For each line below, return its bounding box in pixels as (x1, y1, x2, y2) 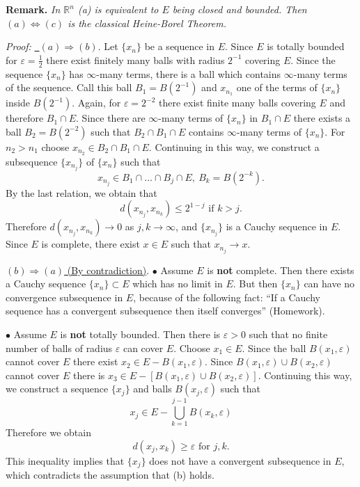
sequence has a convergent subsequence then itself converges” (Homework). (6, 303, 325, 318)
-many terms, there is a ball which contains (96, 66, 281, 81)
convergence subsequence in (6, 289, 123, 304)
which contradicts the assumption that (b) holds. (6, 468, 214, 482)
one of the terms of (236, 80, 318, 95)
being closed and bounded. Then (172, 2, 307, 16)
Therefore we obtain (6, 425, 91, 440)
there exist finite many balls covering (159, 95, 316, 110)
